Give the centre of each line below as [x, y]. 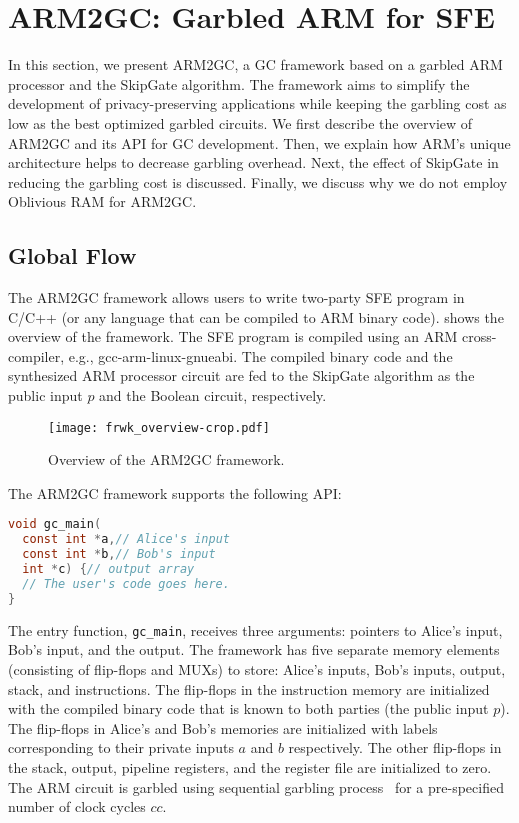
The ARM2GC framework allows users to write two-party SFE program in [236, 297]
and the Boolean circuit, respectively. [213, 395]
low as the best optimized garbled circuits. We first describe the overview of [240, 122]
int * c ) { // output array [108, 569]
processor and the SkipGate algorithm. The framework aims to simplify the [239, 83]
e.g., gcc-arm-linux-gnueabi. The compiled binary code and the [260, 355]
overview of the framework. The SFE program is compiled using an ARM [233, 336]
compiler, [36, 355]
